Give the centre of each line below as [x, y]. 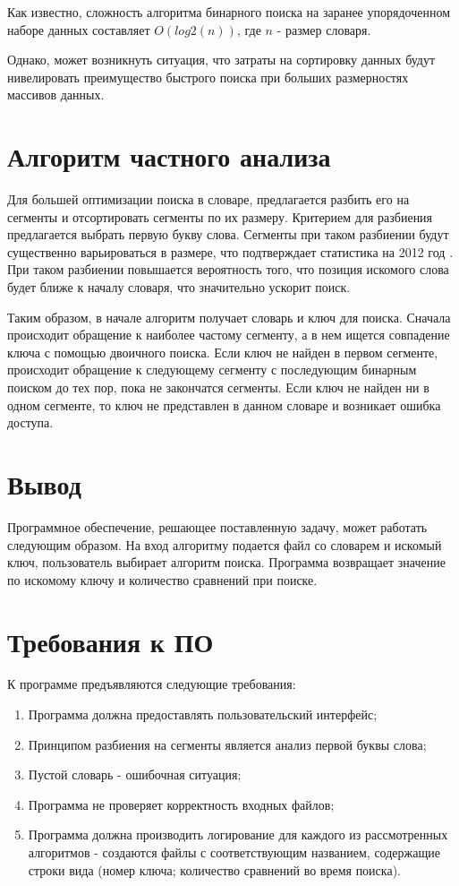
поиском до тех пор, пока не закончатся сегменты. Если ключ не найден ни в [218, 387]
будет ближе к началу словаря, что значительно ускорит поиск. [179, 287]
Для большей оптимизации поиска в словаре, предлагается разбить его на [208, 199]
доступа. [30, 422]
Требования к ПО [110, 641]
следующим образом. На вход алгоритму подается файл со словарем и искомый [225, 544]
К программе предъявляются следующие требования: [152, 684]
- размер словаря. [324, 29]
